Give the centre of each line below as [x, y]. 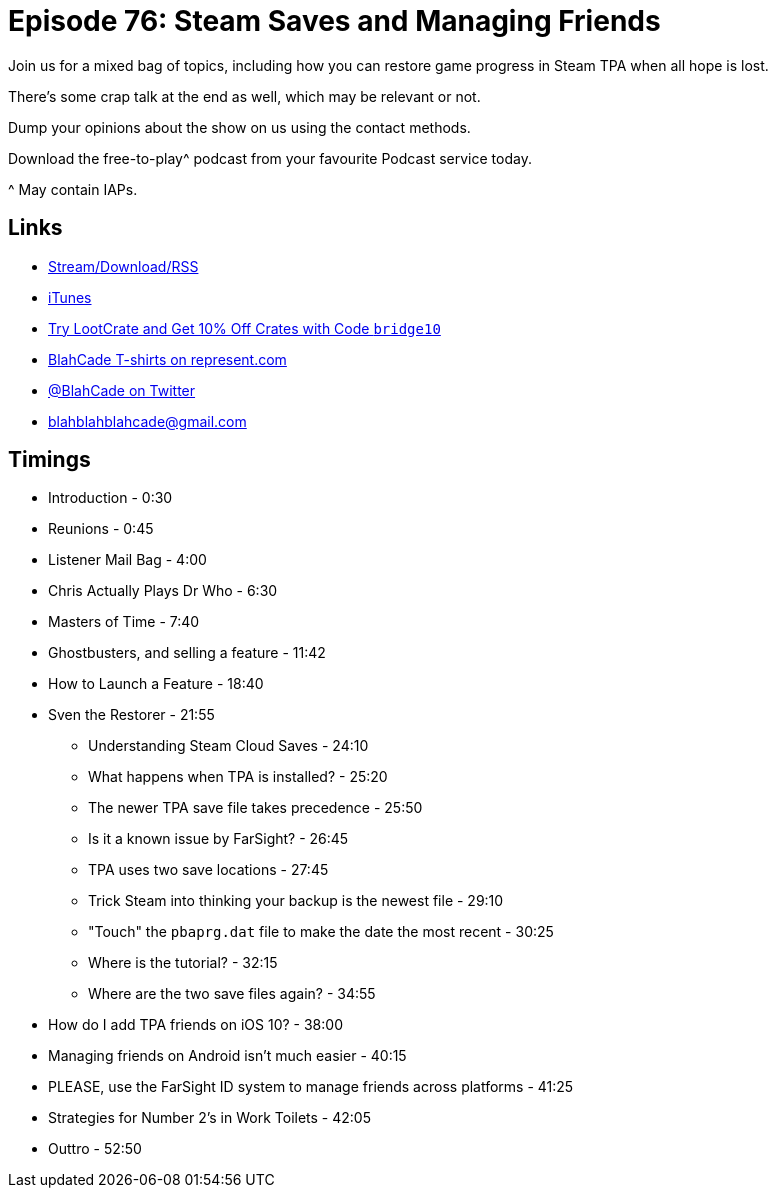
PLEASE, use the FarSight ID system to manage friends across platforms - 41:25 [311, 1087]
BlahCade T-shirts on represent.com [167, 359]
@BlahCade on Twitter [122, 390]
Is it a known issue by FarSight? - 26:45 [218, 839]
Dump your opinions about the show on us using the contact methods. [239, 127]
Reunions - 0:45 [101, 529]
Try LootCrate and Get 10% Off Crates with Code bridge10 [244, 328]
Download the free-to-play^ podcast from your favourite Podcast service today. [270, 158]
